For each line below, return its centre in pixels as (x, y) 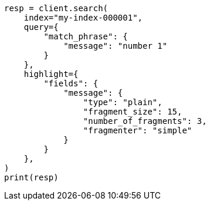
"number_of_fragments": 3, (145, 121)
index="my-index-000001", (83, 18)
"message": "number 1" (116, 46)
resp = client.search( (56, 8)
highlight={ (51, 74)
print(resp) (31, 177)
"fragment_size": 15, (133, 112)
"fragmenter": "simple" (138, 130)
